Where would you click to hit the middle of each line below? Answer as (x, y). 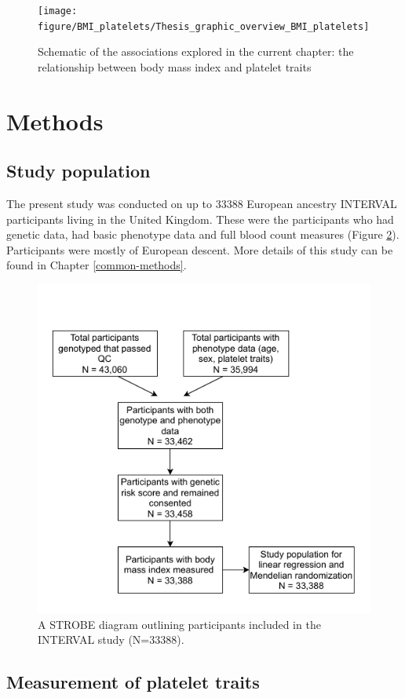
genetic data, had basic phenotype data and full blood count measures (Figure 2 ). (203, 234)
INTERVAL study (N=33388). (111, 640)
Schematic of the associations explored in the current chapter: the (196, 51)
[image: (58, 11)
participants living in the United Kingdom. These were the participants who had (200, 219)
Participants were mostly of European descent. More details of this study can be (200, 249)
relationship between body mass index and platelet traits (175, 66)
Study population (78, 171)
